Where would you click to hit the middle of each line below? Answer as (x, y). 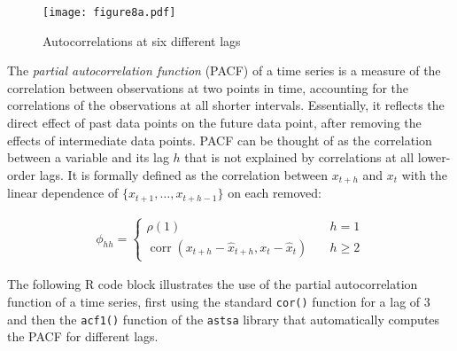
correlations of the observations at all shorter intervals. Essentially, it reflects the (226, 105)
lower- (434, 157)
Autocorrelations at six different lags (142, 40)
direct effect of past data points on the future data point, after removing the (214, 123)
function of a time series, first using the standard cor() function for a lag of (214, 301)
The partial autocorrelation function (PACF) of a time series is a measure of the (224, 70)
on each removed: (275, 193)
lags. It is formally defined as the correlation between (184, 174)
